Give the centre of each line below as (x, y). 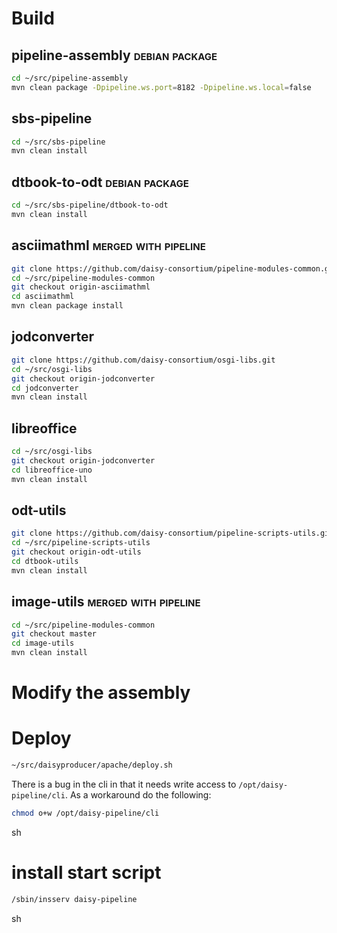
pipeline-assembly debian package (114, 55)
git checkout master (54, 634)
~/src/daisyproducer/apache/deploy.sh (92, 765)
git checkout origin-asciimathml (81, 287)
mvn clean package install (67, 306)
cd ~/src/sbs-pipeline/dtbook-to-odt (90, 205)
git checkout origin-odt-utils (76, 552)
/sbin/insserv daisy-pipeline (74, 899)
